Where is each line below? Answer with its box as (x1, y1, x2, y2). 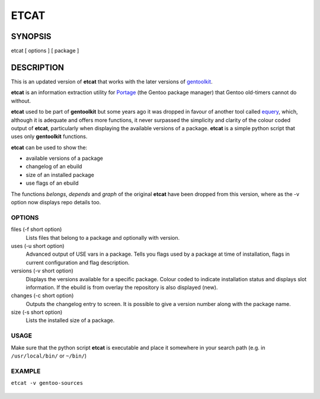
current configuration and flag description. (25, 259, 130, 266)
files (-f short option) (11, 226, 62, 233)
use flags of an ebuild (25, 179, 79, 186)
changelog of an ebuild (25, 163, 82, 170)
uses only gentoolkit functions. (11, 133, 88, 140)
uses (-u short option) (11, 242, 65, 249)
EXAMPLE (11, 367, 41, 375)
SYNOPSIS (11, 31, 52, 41)
